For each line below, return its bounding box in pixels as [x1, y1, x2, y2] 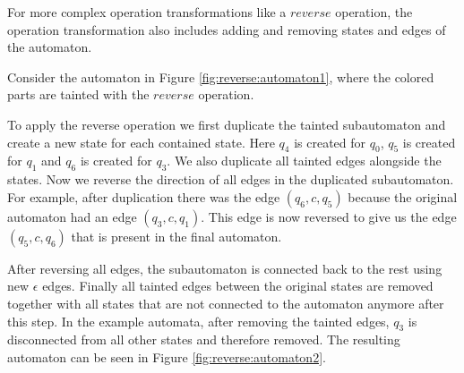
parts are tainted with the [7, 85, 150, 104]
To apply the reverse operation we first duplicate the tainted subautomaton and [7, 114, 446, 133]
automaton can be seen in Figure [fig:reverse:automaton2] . [7, 347, 326, 366]
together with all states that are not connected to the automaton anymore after [7, 293, 444, 312]
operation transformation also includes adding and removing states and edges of [7, 20, 446, 38]
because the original [348, 187, 458, 206]
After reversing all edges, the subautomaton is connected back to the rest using [7, 259, 443, 277]
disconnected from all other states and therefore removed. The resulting [7, 330, 400, 349]
